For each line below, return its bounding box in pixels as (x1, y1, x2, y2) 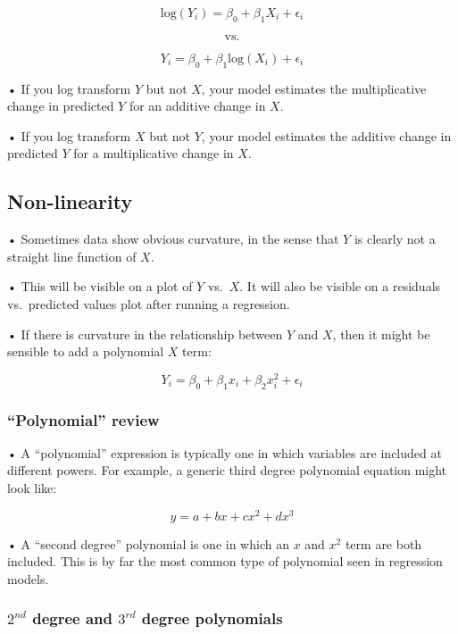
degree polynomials (141, 607, 283, 630)
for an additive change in (129, 96, 266, 115)
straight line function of (7, 246, 137, 265)
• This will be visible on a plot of (7, 277, 193, 296)
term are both (345, 534, 422, 553)
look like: (7, 479, 57, 497)
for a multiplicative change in (73, 144, 234, 163)
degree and (32, 607, 112, 630)
